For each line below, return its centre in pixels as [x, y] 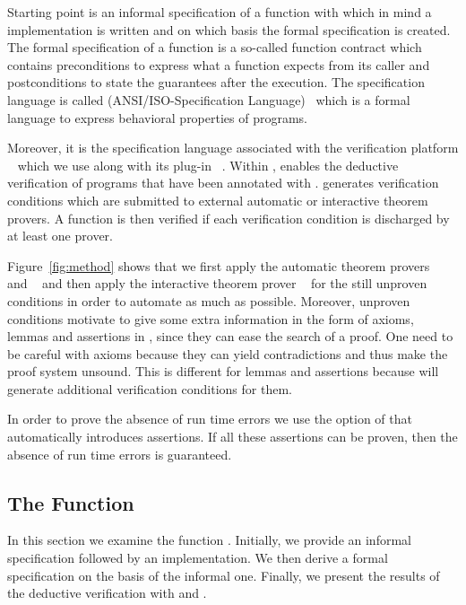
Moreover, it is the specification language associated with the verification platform [233, 148]
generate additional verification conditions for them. [150, 388]
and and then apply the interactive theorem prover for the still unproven [217, 283]
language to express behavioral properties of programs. [158, 117]
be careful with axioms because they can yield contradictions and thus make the [228, 353]
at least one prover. [60, 236]
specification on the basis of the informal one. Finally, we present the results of [224, 575]
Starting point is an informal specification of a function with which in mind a [220, 12]
